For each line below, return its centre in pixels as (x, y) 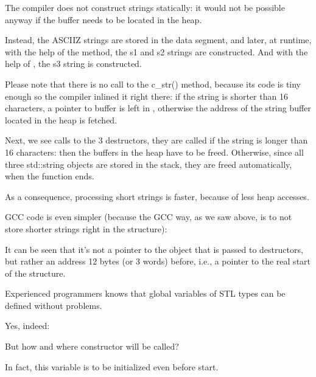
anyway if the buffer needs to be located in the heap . (104, 19)
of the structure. (35, 273)
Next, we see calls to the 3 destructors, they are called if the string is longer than (156, 140)
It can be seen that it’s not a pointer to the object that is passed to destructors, (154, 249)
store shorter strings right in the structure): (86, 228)
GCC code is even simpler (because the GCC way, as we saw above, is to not (149, 217)
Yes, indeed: (27, 326)
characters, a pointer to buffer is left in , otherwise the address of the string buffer (158, 108)
